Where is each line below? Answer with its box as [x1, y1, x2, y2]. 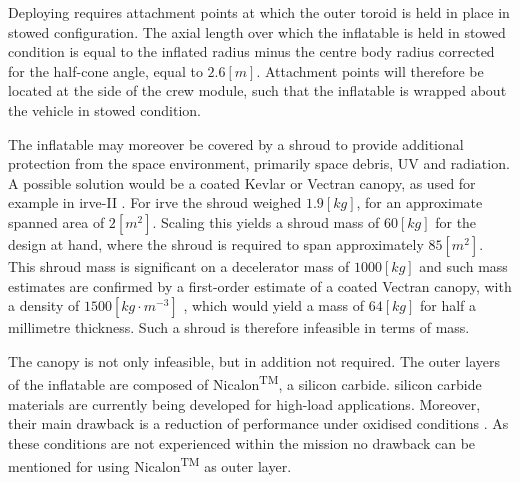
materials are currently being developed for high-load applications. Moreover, [8, 393, 481, 414]
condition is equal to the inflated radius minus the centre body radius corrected [8, 41, 495, 62]
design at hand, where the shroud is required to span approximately [8, 233, 424, 254]
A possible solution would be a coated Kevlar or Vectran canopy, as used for [8, 172, 476, 193]
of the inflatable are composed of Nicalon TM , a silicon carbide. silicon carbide [8, 371, 482, 394]
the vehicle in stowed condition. [8, 99, 201, 120]
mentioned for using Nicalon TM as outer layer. [8, 453, 292, 476]
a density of [8, 295, 80, 316]
